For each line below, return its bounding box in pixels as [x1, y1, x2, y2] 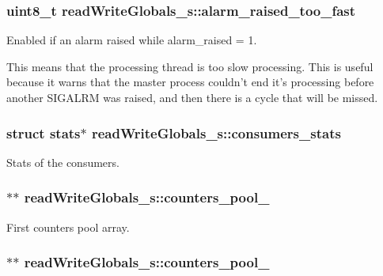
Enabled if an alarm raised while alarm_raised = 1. [6, 32, 257, 48]
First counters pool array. [6, 218, 130, 235]
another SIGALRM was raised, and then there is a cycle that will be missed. [6, 89, 378, 105]
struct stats [6, 123, 81, 142]
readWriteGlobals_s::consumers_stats [91, 123, 341, 142]
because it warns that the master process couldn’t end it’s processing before [6, 74, 374, 90]
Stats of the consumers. [6, 153, 119, 170]
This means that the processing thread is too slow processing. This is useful [6, 58, 374, 74]
